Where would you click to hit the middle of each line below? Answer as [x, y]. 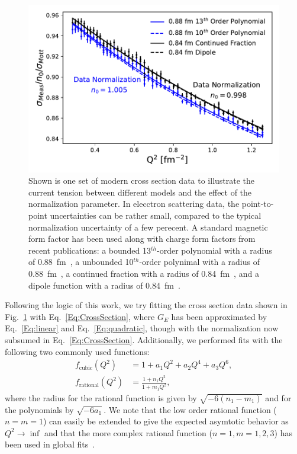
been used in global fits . [50, 444]
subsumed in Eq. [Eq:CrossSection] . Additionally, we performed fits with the [144, 339]
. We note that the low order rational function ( [190, 409]
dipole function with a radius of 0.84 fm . [104, 285]
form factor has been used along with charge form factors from [142, 239]
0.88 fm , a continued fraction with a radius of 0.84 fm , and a [144, 273]
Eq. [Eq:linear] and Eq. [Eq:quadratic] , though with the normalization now [142, 328]
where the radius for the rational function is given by [101, 397]
